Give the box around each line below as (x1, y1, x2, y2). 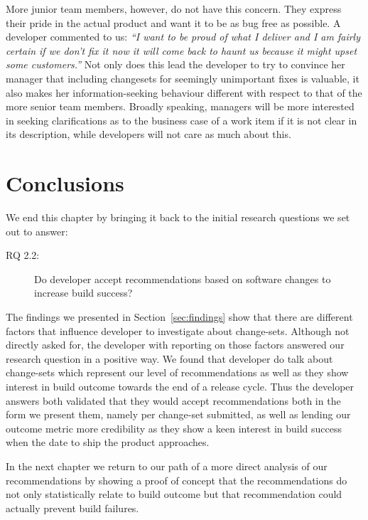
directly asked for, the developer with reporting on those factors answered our (6, 337, 345, 352)
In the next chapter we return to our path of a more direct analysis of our (6, 458, 328, 473)
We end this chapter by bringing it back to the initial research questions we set (6, 210, 350, 225)
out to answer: (6, 223, 68, 238)
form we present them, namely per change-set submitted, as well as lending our (6, 407, 351, 422)
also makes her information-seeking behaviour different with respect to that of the (6, 85, 362, 100)
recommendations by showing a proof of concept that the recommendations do (6, 472, 347, 487)
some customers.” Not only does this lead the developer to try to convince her (6, 57, 345, 72)
